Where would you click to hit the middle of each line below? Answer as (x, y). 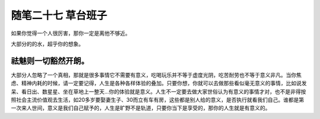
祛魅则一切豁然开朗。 (50, 61)
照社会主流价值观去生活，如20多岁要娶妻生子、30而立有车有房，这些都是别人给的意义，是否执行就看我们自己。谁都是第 (158, 100)
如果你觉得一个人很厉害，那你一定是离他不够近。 (71, 33)
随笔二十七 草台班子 (59, 15)
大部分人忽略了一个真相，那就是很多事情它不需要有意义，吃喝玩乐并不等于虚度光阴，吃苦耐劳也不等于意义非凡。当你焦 (156, 75)
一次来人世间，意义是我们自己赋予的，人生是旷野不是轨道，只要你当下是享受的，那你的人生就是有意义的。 (141, 108)
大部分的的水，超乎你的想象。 (47, 44)
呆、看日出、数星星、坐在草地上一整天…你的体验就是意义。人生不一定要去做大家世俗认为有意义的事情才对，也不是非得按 (159, 91)
